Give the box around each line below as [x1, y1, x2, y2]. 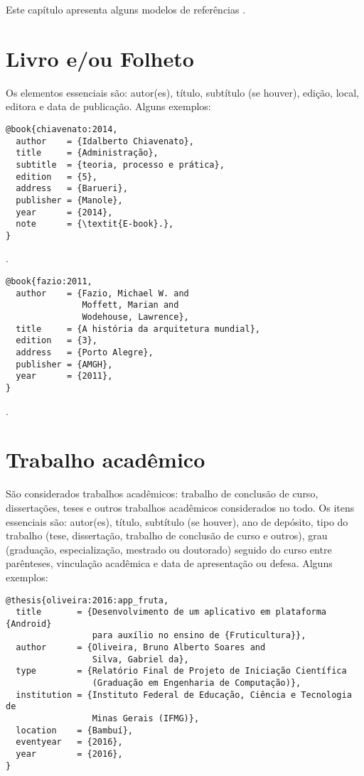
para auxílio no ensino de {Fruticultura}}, [92, 630, 306, 641]
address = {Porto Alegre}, [16, 347, 154, 357]
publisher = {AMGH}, [16, 359, 113, 370]
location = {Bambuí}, [16, 725, 133, 735]
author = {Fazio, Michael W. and [16, 288, 189, 298]
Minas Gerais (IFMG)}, [92, 713, 200, 724]
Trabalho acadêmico [6, 445, 205, 474]
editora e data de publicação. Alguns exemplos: [6, 99, 211, 114]
